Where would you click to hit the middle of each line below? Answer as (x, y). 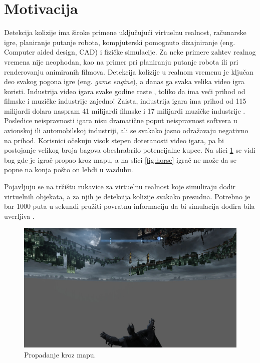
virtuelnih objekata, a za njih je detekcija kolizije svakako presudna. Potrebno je (127, 196)
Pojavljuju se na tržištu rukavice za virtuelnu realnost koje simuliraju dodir (120, 187)
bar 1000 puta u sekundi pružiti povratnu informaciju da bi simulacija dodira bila (129, 206)
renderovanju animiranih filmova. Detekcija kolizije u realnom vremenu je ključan (129, 71)
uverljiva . (19, 216)
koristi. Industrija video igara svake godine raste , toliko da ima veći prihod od (125, 91)
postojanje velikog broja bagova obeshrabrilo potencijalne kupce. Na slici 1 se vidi (130, 150)
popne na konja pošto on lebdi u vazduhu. (69, 169)
